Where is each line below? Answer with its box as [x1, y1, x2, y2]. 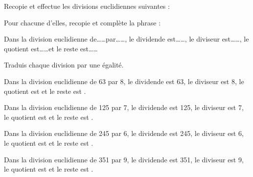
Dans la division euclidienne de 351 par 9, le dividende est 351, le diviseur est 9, [4, 154, 244, 164]
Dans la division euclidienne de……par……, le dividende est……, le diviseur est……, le [4, 34, 249, 44]
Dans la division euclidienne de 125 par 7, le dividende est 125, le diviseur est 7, [4, 102, 244, 112]
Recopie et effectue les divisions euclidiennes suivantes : [4, 1, 170, 11]
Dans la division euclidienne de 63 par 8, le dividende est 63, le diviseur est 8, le [4, 76, 244, 86]
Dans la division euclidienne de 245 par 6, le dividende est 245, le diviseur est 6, [4, 128, 244, 138]
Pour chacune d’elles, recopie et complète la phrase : [4, 17, 161, 27]
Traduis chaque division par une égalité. [4, 60, 124, 70]
